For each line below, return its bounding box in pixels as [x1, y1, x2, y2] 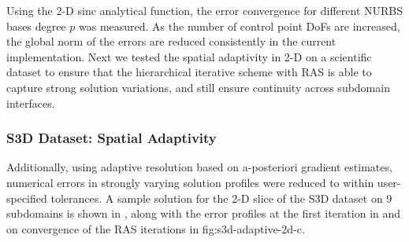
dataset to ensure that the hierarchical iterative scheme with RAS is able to [6, 64, 372, 80]
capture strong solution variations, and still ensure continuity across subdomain [6, 79, 390, 95]
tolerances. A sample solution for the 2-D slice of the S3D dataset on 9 [50, 189, 392, 206]
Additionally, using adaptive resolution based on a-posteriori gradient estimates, [6, 159, 392, 175]
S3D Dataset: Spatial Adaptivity [6, 128, 217, 148]
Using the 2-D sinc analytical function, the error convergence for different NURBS [6, 2, 403, 18]
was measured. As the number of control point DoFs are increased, [78, 17, 400, 34]
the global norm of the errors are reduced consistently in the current [6, 33, 336, 49]
